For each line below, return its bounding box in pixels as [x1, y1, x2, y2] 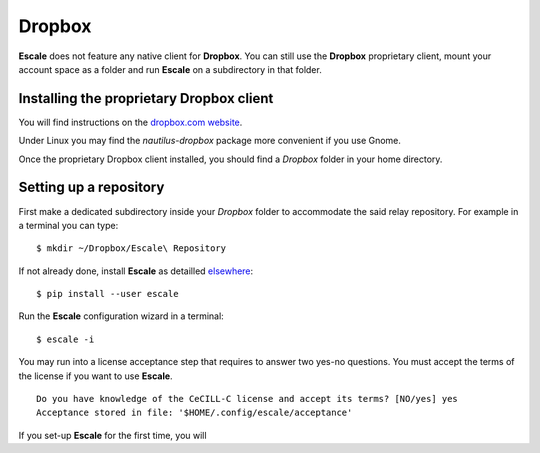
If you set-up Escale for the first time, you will [18, 429, 207, 441]
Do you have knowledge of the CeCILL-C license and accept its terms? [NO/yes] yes [36, 393, 459, 405]
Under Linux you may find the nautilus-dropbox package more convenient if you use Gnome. [18, 135, 402, 147]
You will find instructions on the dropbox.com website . [18, 116, 243, 128]
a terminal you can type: [18, 219, 119, 231]
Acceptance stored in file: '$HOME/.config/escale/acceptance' [36, 407, 353, 419]
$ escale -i [36, 333, 95, 345]
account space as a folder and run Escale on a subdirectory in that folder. [18, 63, 322, 75]
